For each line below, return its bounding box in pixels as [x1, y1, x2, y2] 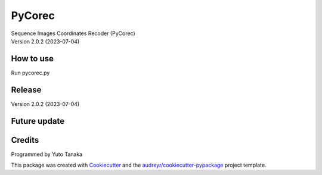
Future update [11, 116, 65, 126]
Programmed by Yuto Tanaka [11, 151, 83, 158]
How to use [11, 54, 54, 64]
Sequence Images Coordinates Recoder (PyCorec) [11, 30, 135, 37]
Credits [11, 135, 39, 145]
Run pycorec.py [11, 69, 50, 76]
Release [11, 85, 42, 95]
